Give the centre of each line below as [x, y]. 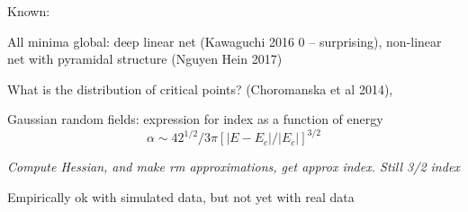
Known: [29, 11]
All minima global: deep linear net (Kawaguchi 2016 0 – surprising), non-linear [225, 41]
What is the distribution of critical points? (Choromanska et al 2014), [200, 88]
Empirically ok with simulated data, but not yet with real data [181, 197]
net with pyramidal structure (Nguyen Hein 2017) [145, 59]
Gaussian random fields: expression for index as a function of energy [195, 119]
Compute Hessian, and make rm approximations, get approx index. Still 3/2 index [234, 167]
